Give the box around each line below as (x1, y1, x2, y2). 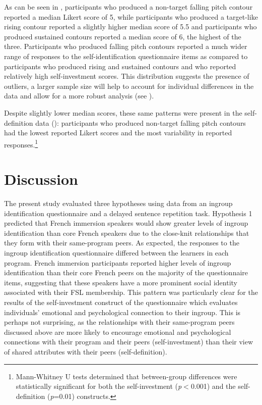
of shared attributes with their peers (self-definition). (4, 346, 167, 357)
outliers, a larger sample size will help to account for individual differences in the (4, 80, 254, 91)
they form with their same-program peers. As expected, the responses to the (4, 237, 239, 248)
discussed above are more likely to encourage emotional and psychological (4, 326, 231, 337)
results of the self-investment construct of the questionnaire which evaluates (4, 297, 238, 308)
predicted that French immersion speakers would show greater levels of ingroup (4, 218, 248, 228)
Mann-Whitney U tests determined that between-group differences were (16, 371, 237, 381)
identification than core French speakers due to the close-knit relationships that (4, 227, 249, 238)
